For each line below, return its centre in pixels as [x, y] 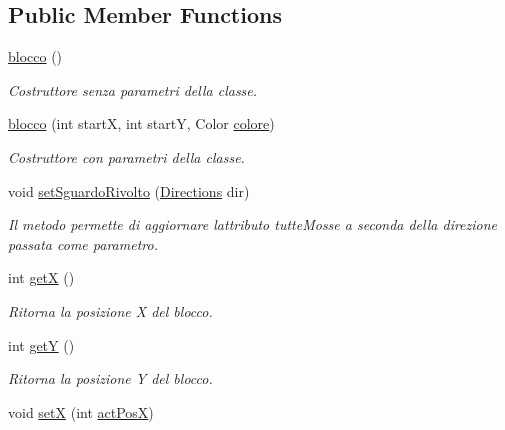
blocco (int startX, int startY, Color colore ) [141, 123]
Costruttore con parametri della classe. [126, 156]
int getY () [41, 344]
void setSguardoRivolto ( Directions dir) [129, 190]
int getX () [41, 277]
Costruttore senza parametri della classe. [133, 89]
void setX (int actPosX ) [81, 411]
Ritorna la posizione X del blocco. [110, 310]
